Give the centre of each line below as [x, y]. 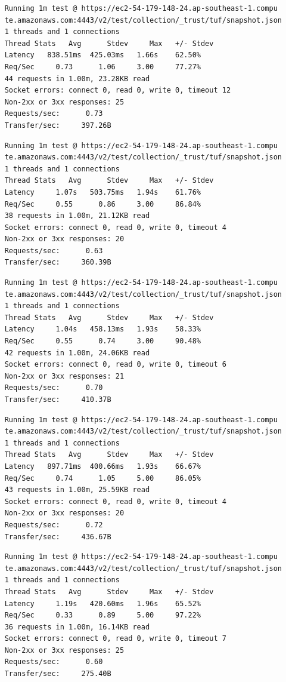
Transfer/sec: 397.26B [58, 125]
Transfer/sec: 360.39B [58, 262]
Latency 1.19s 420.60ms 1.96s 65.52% [102, 603]
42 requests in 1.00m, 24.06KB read [77, 353]
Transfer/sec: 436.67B [58, 537]
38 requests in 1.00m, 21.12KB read [77, 216]
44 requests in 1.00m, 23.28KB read [77, 79]
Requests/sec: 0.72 [54, 525]
